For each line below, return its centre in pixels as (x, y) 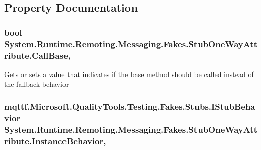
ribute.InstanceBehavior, (55, 141)
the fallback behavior (37, 84)
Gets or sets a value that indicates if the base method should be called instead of (129, 74)
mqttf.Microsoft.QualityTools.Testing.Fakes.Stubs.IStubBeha (130, 106)
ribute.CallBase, (38, 55)
